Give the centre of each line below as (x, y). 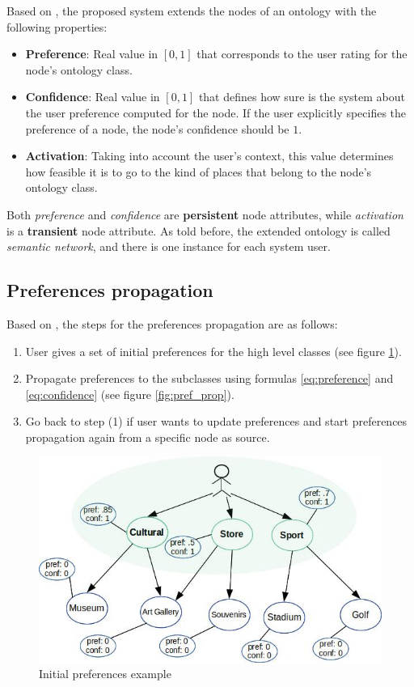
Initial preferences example (105, 674)
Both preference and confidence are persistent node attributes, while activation (205, 214)
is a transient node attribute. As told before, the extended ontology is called (199, 230)
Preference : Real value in (92, 54)
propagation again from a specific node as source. (148, 437)
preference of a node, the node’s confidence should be (157, 128)
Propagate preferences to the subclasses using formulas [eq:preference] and (209, 378)
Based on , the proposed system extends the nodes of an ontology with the (192, 11)
